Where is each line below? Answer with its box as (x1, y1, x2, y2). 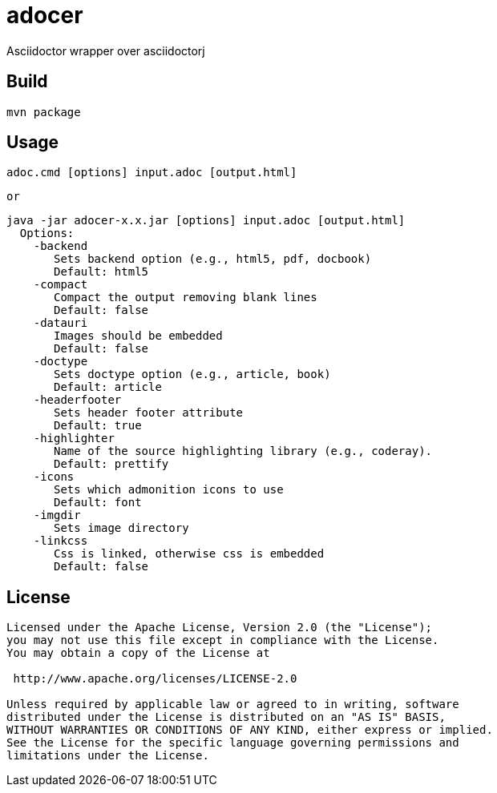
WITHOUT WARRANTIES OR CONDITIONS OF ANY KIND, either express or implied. (6, 723, 493, 737)
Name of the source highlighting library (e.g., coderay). (54, 445, 433, 458)
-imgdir (33, 509, 81, 522)
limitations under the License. (6, 749, 209, 763)
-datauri (33, 316, 88, 330)
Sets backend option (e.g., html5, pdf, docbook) (54, 252, 372, 266)
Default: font (54, 496, 142, 509)
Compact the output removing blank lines (54, 291, 317, 304)
